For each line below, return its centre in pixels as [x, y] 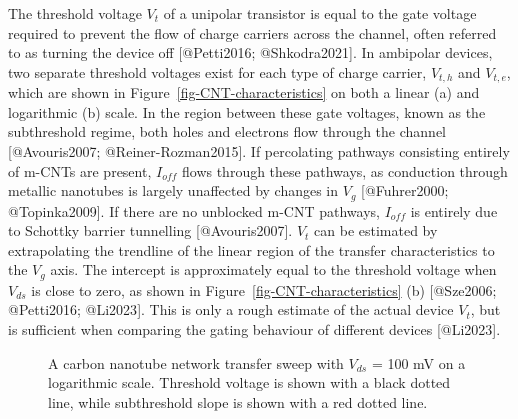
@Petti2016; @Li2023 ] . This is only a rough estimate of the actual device [231, 309]
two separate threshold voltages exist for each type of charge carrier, [217, 71]
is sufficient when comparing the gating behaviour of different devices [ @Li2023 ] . [254, 329]
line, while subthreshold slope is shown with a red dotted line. [238, 401]
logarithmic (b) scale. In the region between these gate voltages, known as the [247, 111]
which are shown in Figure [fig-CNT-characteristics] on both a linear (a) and [244, 92]
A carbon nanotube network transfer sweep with [196, 362]
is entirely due [454, 210]
